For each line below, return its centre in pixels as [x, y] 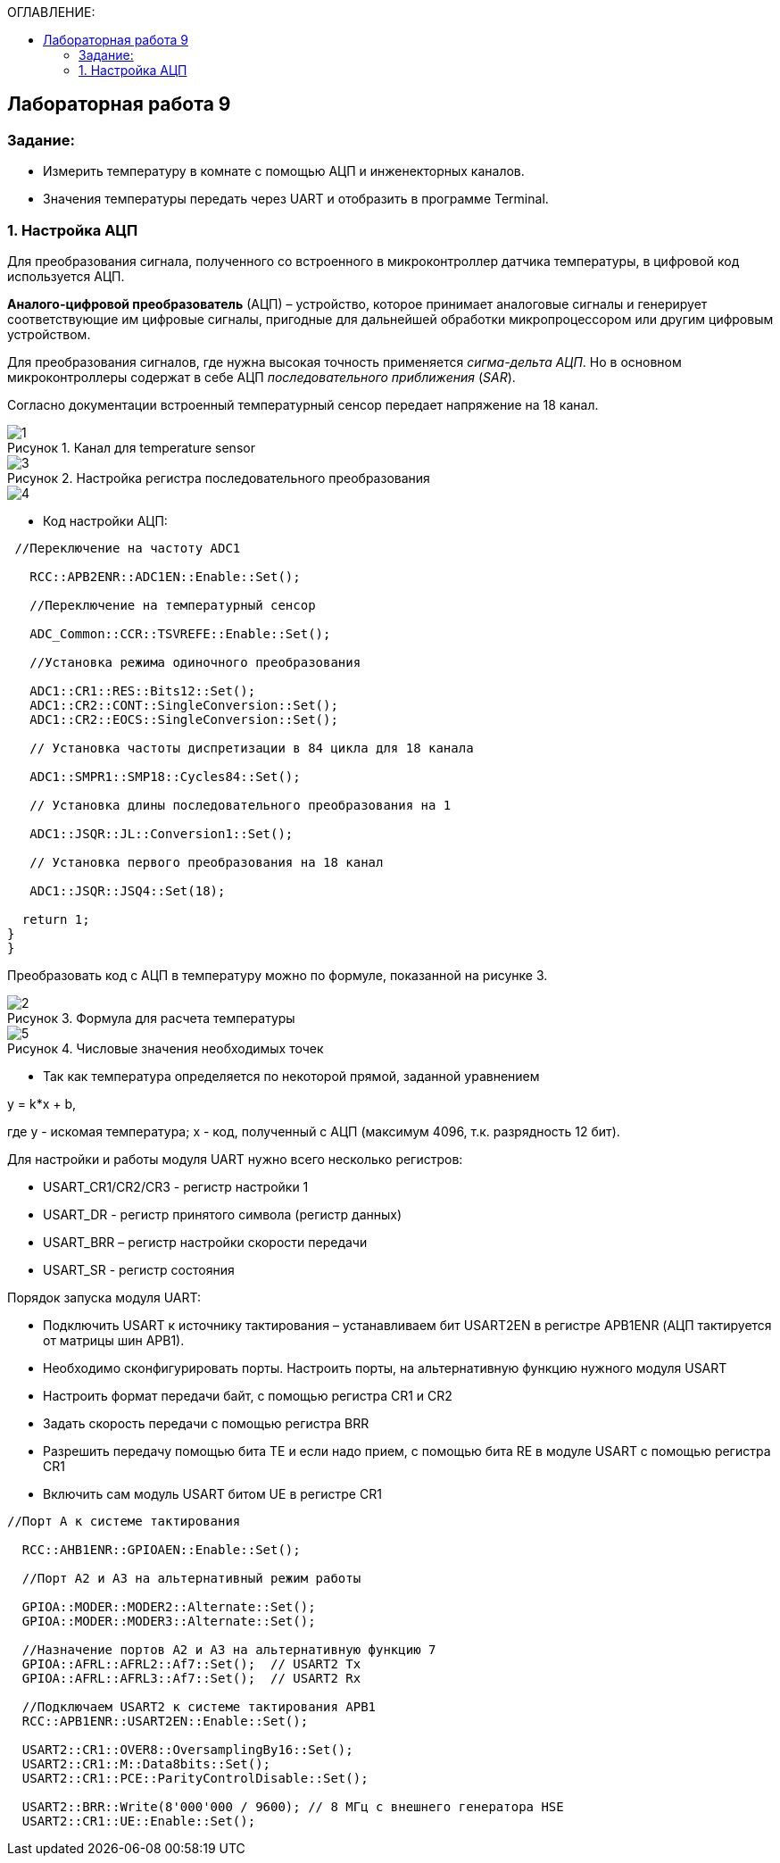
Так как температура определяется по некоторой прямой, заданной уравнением [291, 1076]
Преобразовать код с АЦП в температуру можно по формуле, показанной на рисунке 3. [278, 975]
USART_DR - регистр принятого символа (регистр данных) [223, 1214]
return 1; [56, 919]
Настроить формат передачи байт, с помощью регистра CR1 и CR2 [248, 1395]
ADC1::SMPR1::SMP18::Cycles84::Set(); [165, 776]
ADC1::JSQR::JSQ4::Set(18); [128, 890]
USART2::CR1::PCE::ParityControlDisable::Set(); [195, 1778]
